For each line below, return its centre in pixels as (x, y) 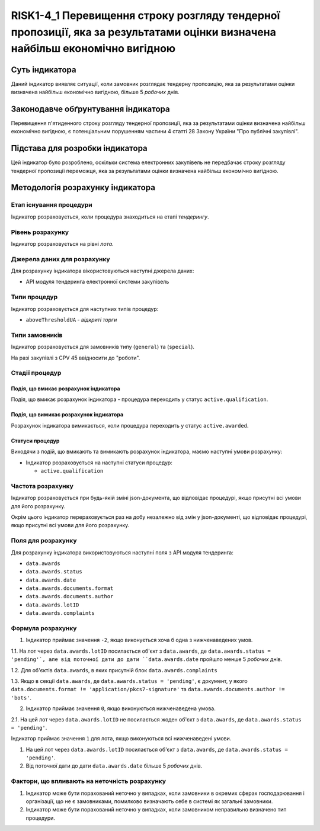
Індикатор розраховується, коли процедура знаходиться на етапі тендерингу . (110, 217)
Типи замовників (37, 335)
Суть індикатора (44, 70)
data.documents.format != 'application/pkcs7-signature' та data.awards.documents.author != (148, 689)
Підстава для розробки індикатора (79, 148)
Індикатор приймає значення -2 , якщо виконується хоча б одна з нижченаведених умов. (139, 640)
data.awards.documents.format (70, 588)
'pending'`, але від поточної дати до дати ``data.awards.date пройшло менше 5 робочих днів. (147, 659)
